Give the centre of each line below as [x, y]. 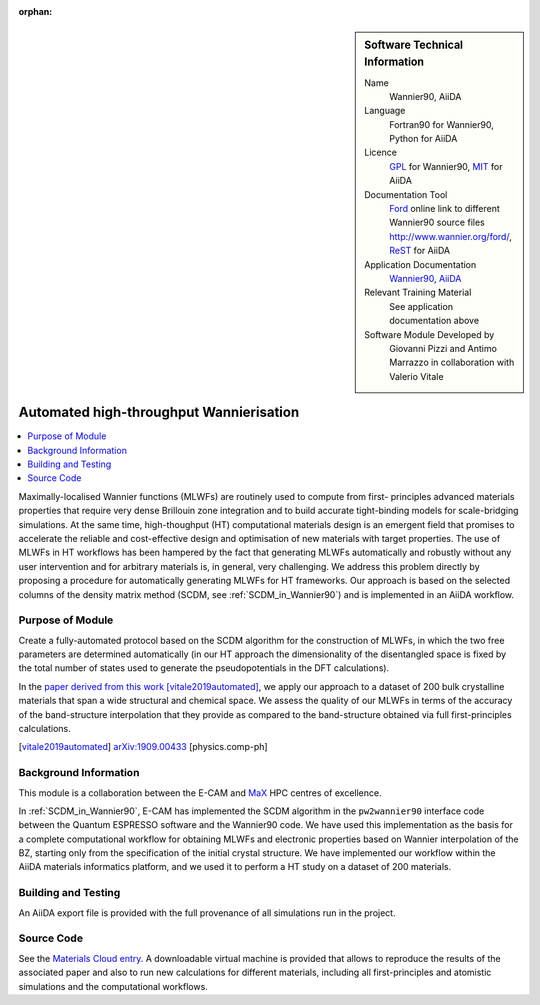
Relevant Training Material [418, 292]
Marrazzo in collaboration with [452, 362]
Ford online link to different [444, 209]
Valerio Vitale [416, 376]
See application [421, 306]
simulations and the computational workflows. [113, 986]
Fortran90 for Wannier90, [441, 124]
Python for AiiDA [423, 139]
